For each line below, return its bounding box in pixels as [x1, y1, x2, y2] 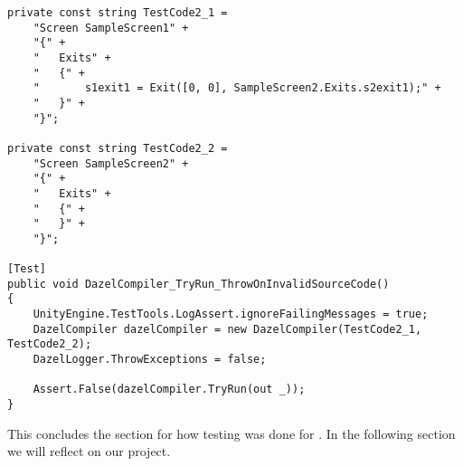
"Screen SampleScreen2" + [33, 157, 189, 170]
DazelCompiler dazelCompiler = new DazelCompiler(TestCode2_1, [33, 322, 422, 336]
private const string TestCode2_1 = [7, 6, 228, 19]
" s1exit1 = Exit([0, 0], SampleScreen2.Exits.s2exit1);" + [33, 81, 441, 95]
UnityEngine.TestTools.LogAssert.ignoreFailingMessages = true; [33, 308, 429, 321]
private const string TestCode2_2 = [7, 141, 228, 155]
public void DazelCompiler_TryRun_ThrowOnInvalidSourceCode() [7, 277, 390, 290]
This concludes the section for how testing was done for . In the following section [7, 423, 456, 442]
